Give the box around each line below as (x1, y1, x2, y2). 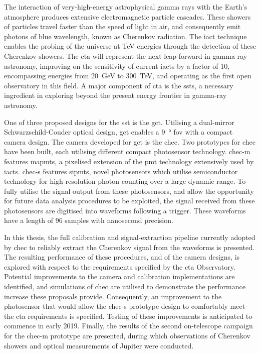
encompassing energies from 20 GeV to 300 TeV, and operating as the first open (4, 70, 251, 81)
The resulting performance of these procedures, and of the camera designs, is (4, 252, 240, 262)
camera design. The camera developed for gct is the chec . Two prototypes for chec (4, 136, 256, 147)
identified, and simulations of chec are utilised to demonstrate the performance (4, 281, 245, 292)
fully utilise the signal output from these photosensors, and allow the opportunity (4, 185, 254, 196)
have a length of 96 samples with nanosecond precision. (4, 215, 173, 225)
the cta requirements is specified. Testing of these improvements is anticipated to (4, 310, 252, 321)
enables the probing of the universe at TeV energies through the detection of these (4, 41, 256, 51)
